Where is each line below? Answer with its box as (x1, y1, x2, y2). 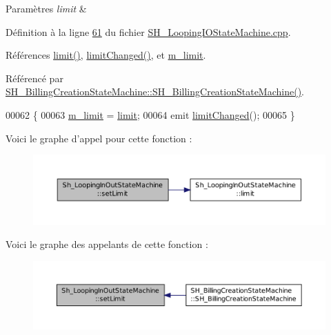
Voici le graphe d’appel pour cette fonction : (6, 131, 192, 145)
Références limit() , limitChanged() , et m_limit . (6, 48, 206, 62)
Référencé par (6, 70, 63, 85)
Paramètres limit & (6, 1, 87, 15)
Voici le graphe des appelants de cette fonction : (6, 237, 208, 251)
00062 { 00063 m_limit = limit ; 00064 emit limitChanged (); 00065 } (6, 107, 295, 122)
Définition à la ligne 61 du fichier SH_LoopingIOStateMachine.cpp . (6, 24, 291, 39)
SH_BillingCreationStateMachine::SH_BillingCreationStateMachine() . (6, 84, 305, 99)
